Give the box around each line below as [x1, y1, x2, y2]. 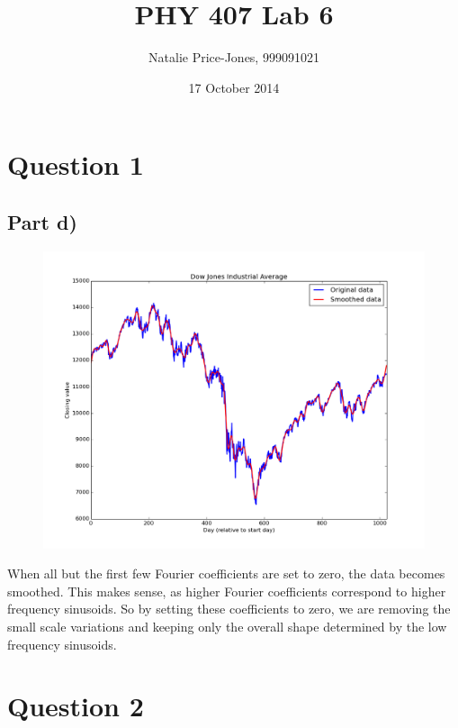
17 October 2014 [188, 77, 280, 96]
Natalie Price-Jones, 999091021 [148, 48, 319, 67]
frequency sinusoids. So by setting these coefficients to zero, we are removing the [7, 599, 451, 618]
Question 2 [7, 687, 144, 724]
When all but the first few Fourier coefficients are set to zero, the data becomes [7, 564, 445, 583]
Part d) [7, 207, 77, 235]
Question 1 [7, 146, 144, 183]
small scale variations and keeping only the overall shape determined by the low [7, 617, 447, 636]
